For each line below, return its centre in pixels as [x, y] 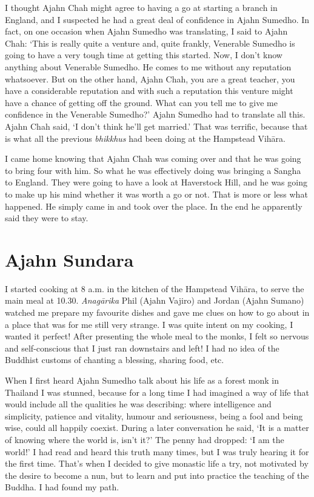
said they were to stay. [47, 218]
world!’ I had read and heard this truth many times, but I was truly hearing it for [157, 451]
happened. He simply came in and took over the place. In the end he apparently [154, 206]
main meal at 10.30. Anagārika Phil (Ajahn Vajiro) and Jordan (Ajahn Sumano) [155, 300]
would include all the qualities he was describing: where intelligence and [138, 404]
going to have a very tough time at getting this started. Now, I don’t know [144, 55]
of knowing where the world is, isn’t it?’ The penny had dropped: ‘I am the [145, 439]
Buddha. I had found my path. [62, 487]
